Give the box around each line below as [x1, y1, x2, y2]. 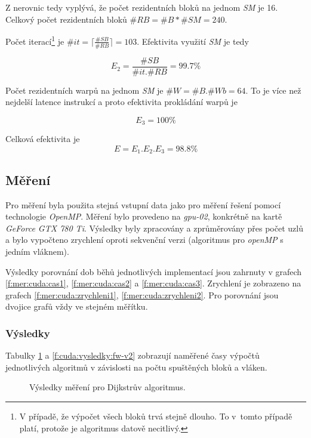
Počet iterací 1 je [5, 33, 64, 47]
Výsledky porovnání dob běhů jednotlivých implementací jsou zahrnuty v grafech [5, 265, 302, 277]
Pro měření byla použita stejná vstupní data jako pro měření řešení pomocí [5, 198, 281, 211]
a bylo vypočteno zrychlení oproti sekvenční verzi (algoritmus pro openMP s [5, 233, 284, 246]
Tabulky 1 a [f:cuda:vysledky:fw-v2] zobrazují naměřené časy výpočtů [5, 349, 260, 362]
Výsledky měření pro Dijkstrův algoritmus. [29, 381, 186, 393]
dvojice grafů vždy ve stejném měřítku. [5, 300, 148, 313]
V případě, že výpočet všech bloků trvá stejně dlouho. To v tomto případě [19, 409, 292, 422]
